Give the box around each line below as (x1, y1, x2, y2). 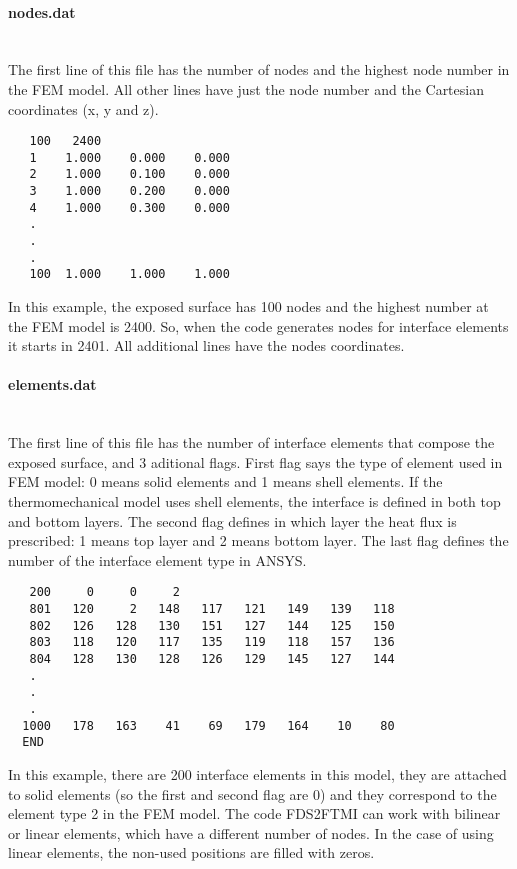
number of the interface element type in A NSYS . (8, 549, 307, 570)
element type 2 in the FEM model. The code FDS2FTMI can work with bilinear (8, 803, 501, 824)
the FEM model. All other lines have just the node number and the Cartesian (8, 78, 484, 99)
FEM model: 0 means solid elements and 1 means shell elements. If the (8, 471, 443, 492)
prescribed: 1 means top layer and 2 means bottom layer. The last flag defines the (8, 530, 509, 551)
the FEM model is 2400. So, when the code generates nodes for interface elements (8, 315, 509, 336)
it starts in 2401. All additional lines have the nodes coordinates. (8, 335, 405, 356)
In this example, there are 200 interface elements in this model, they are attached (8, 763, 507, 784)
